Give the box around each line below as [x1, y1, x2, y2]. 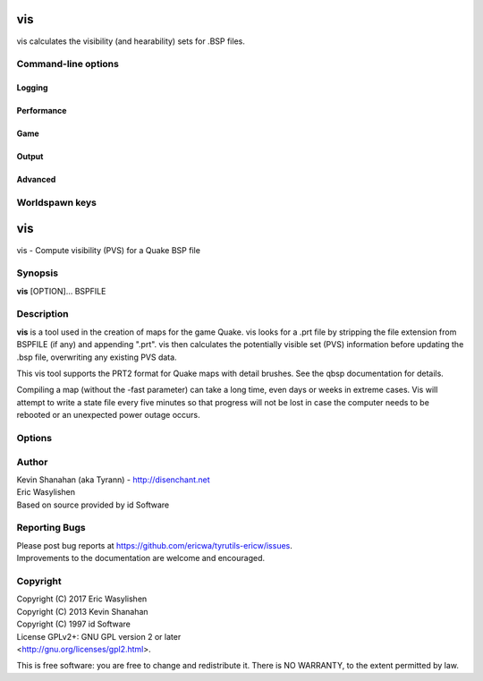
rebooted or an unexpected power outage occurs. [16, 410, 200, 421]
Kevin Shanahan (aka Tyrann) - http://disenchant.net [16, 474, 210, 485]
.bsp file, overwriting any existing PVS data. [16, 352, 178, 362]
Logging [16, 82, 48, 93]
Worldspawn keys [16, 196, 97, 209]
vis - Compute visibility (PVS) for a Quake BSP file [16, 244, 201, 255]
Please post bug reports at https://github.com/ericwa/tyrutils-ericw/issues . [16, 540, 292, 550]
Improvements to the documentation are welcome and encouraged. [16, 553, 266, 564]
